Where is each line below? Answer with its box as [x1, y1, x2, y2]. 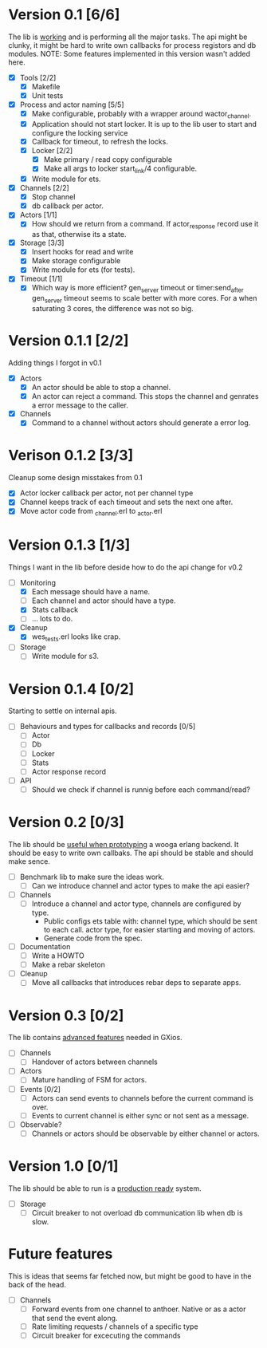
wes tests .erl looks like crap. [31, 632, 121, 644]
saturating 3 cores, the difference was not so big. [31, 304, 194, 313]
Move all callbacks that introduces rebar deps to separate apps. [31, 978, 241, 987]
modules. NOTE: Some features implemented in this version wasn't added [8, 49, 251, 58]
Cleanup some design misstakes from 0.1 [8, 473, 143, 483]
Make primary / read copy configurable [43, 155, 173, 164]
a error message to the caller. [31, 400, 129, 410]
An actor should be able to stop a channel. [31, 383, 171, 392]
